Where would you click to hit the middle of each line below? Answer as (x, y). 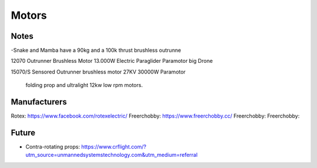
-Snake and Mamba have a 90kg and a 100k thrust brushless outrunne (96, 51)
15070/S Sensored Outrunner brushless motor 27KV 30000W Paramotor (98, 72)
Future (23, 132)
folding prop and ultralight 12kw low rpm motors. (84, 85)
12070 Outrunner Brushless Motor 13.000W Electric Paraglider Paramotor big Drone (112, 61)
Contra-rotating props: (53, 147)
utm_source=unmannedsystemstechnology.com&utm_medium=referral (112, 155)
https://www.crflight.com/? (114, 147)
